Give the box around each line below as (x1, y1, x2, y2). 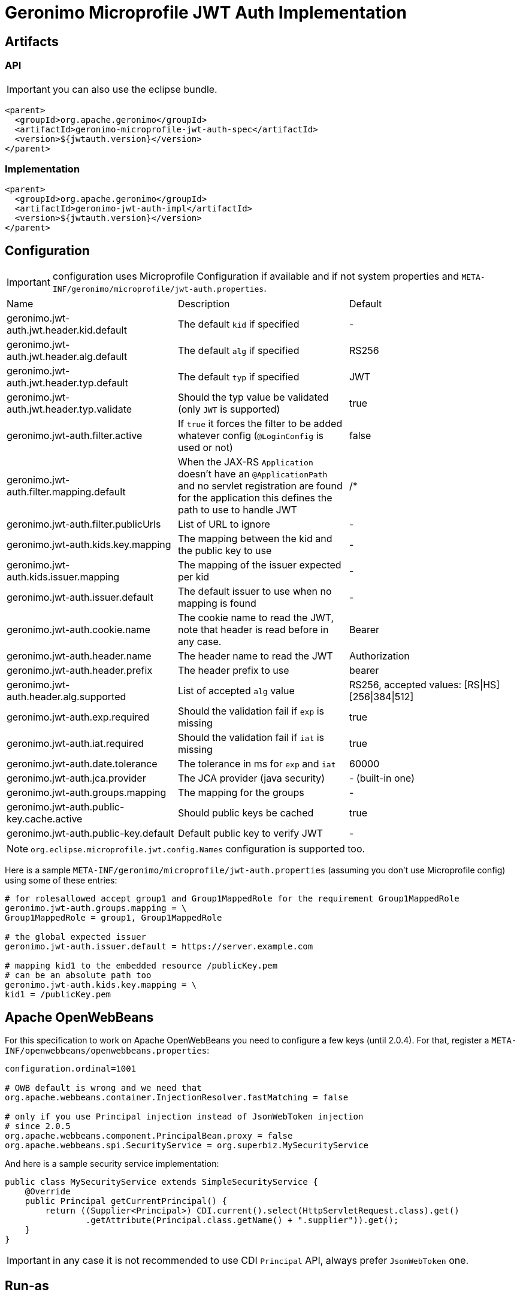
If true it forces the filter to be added (177, 417, 343, 430)
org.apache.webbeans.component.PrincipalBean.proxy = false (5, 1130, 293, 1140)
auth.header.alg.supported (7, 691, 126, 703)
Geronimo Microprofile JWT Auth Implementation (5, 2, 407, 23)
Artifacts (5, 34, 59, 49)
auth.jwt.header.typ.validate (7, 403, 132, 416)
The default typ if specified (177, 371, 300, 383)
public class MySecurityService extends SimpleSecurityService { (5, 1176, 318, 1187)
